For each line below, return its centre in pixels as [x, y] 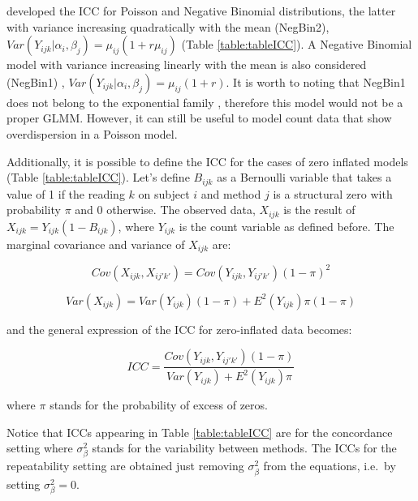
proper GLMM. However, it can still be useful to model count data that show [199, 118]
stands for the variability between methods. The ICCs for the [244, 448]
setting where [40, 448]
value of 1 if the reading [66, 193]
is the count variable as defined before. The [287, 226]
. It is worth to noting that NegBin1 [316, 81]
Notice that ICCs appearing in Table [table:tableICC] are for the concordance [200, 432]
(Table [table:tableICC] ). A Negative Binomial [297, 44]
